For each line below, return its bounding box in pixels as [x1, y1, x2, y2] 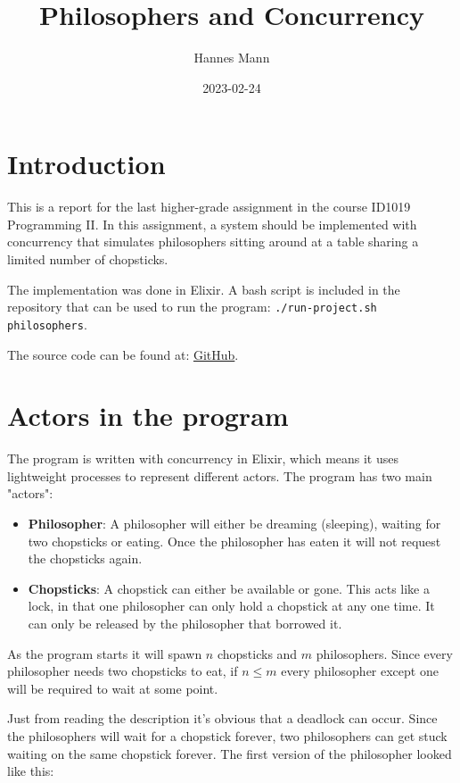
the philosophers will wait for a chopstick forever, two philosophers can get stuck [7, 726, 448, 745]
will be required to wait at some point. [7, 679, 218, 697]
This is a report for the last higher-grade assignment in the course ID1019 [7, 197, 411, 216]
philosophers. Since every [316, 644, 453, 662]
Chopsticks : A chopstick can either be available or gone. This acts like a [28, 579, 430, 597]
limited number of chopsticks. [7, 250, 168, 269]
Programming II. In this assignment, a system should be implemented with [7, 214, 417, 233]
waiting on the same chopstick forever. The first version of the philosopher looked [7, 744, 452, 762]
